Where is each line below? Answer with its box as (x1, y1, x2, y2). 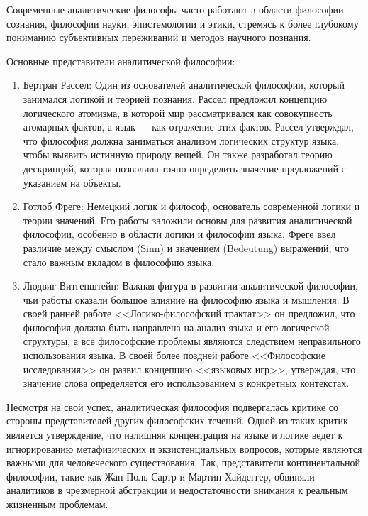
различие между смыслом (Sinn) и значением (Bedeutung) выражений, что (23, 240, 349, 255)
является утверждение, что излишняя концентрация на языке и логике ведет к (6, 427, 343, 442)
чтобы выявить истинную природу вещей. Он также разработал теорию (23, 147, 333, 162)
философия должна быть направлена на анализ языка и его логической (23, 319, 330, 334)
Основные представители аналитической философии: (6, 53, 235, 68)
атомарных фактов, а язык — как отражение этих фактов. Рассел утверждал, (23, 119, 354, 134)
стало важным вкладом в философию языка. (23, 254, 215, 269)
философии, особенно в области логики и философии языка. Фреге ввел (23, 226, 336, 241)
